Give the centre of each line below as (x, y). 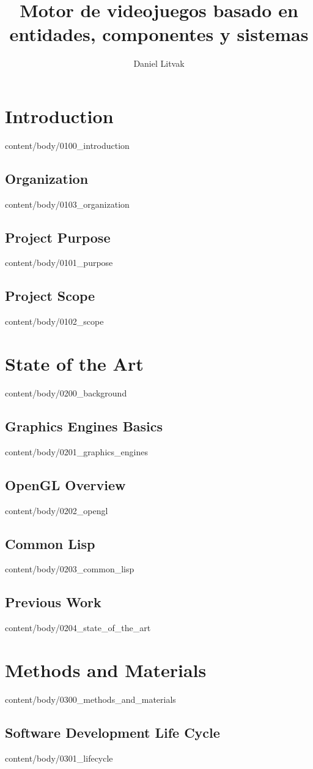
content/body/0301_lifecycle (59, 758)
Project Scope (50, 296)
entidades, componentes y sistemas (159, 34)
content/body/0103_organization (67, 204)
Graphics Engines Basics (84, 426)
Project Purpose (58, 237)
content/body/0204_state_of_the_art (78, 628)
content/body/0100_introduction (67, 145)
